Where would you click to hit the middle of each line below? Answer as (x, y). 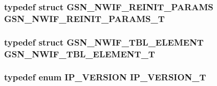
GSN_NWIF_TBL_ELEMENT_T (80, 53)
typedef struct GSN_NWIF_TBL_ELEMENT (104, 42)
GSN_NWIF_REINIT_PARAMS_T (84, 18)
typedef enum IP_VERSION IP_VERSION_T (105, 77)
